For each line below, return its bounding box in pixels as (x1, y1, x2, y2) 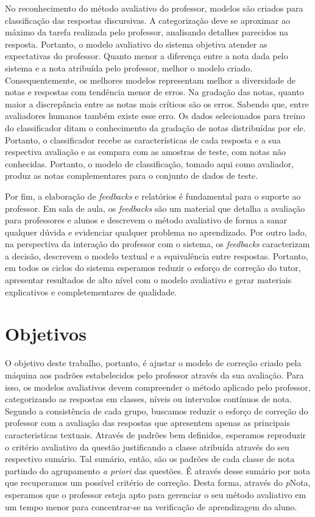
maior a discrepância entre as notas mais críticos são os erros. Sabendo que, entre (5, 97, 309, 110)
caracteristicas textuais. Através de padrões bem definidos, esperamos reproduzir (5, 428, 306, 441)
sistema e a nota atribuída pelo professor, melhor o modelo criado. (5, 61, 253, 74)
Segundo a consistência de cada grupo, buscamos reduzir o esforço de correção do (5, 404, 308, 417)
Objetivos (5, 321, 87, 346)
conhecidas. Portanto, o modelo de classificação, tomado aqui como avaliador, (5, 157, 294, 170)
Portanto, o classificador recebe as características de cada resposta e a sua (5, 133, 281, 146)
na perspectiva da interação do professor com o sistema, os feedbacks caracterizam (5, 237, 310, 250)
